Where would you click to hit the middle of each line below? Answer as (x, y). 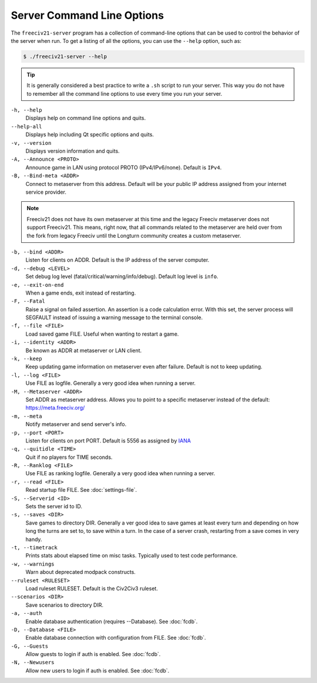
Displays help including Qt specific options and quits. (90, 134)
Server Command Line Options (87, 15)
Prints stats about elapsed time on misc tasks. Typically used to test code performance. (131, 556)
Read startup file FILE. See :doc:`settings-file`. (81, 490)
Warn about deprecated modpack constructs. (81, 572)
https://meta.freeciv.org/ (55, 408)
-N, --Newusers (33, 662)
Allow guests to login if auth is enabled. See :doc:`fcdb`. (93, 654)
